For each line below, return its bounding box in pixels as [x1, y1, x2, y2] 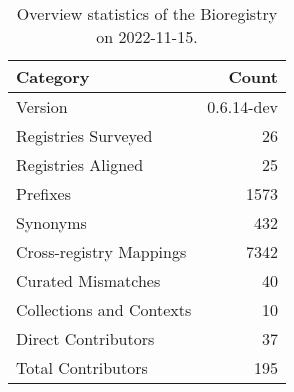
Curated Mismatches [16, 269, 161, 292]
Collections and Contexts [16, 298, 192, 321]
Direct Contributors [16, 327, 155, 350]
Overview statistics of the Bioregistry [16, 2, 278, 25]
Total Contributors [16, 356, 148, 379]
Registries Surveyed [16, 124, 153, 147]
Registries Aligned [16, 153, 144, 176]
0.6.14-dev [207, 95, 278, 118]
